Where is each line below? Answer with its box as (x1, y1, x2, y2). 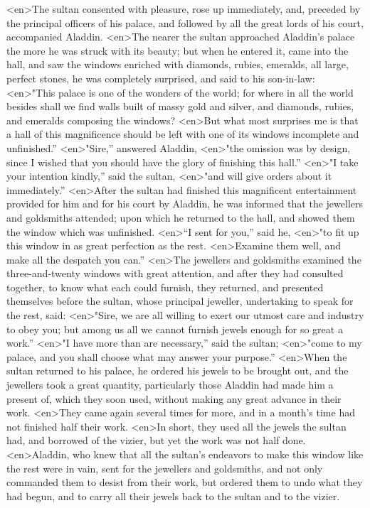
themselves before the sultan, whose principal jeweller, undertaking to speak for (6, 293, 354, 308)
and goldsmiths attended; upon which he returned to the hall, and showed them (6, 210, 355, 225)
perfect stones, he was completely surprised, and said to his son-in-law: (6, 70, 315, 85)
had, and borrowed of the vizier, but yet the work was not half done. (6, 433, 306, 448)
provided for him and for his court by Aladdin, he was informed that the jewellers (6, 196, 364, 211)
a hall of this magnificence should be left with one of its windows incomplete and (6, 126, 359, 141)
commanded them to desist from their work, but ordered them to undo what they (6, 475, 363, 490)
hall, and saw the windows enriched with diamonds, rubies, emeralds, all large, (6, 57, 349, 72)
